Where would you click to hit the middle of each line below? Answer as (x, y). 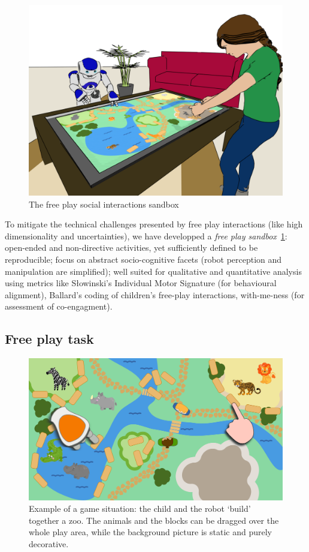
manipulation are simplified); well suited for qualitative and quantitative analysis (153, 271)
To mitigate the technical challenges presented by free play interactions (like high (154, 224)
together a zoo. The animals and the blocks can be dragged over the (154, 520)
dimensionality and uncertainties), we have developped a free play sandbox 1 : (146, 235)
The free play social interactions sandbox (104, 204)
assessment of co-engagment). (59, 306)
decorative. (49, 543)
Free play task (49, 339)
